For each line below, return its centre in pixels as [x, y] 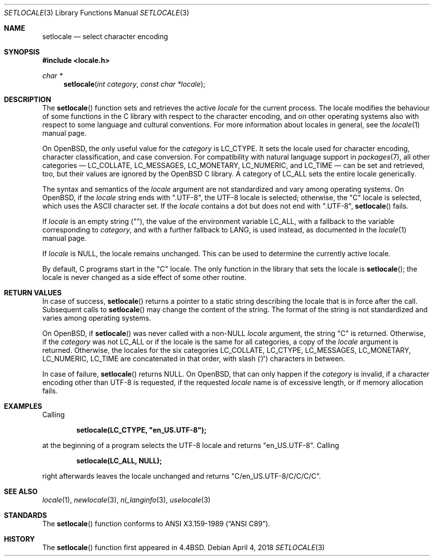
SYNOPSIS [22, 52]
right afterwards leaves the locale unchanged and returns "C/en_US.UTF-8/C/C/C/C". [182, 476]
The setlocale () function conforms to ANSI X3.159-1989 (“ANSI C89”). [156, 524]
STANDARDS [26, 515]
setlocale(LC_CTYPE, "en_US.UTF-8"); [141, 430]
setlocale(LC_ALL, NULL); [119, 461]
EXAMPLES [23, 406]
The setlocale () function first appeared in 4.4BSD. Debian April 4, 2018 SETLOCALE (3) [184, 547]
